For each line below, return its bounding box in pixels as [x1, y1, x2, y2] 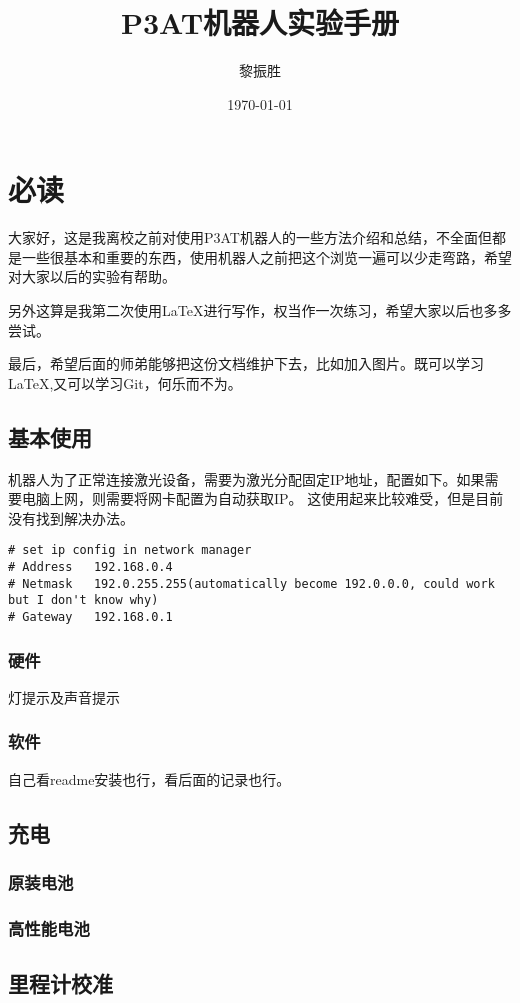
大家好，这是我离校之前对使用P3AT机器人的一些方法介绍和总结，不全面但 [8, 227, 492, 248]
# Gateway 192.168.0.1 [8, 610, 173, 625]
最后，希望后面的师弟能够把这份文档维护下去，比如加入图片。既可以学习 [8, 353, 484, 374]
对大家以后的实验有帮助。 [8, 266, 176, 287]
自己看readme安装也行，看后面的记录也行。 [8, 768, 291, 789]
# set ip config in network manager [8, 543, 252, 558]
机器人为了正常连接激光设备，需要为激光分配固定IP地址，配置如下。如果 [8, 468, 485, 489]
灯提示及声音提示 [8, 686, 120, 707]
